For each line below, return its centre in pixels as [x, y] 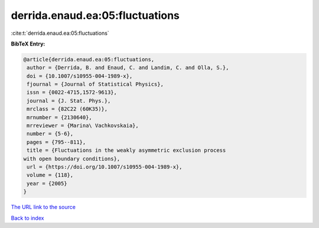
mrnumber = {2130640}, [60, 117]
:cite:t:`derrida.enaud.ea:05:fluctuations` [60, 33]
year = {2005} [47, 183]
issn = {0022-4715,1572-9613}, [72, 92]
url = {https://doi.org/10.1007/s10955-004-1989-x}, [105, 167]
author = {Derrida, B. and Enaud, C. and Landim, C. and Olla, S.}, [128, 68]
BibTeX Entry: [28, 44]
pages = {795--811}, [56, 142]
